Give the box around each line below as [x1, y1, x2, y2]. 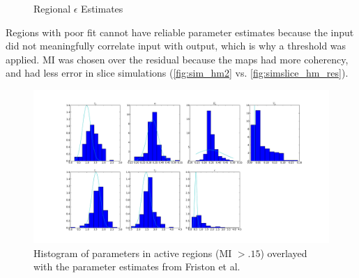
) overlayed [260, 245, 307, 260]
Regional [33, 1, 71, 15]
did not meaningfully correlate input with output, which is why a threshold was [6, 38, 346, 53]
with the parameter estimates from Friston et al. [33, 259, 240, 274]
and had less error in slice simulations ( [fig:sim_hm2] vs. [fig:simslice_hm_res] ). [6, 65, 349, 80]
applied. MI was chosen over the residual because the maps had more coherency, [6, 52, 349, 66]
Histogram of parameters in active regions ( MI [33, 245, 232, 260]
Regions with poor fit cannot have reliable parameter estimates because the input [6, 24, 354, 39]
